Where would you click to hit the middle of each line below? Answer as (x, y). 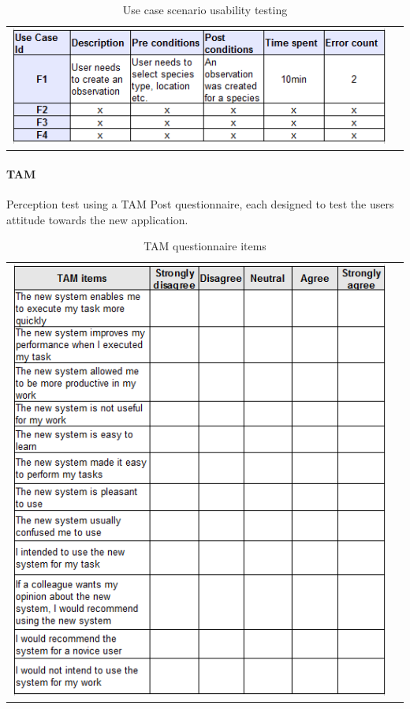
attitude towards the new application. (97, 219)
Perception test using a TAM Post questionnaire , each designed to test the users (200, 204)
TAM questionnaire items (205, 246)
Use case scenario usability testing (205, 9)
